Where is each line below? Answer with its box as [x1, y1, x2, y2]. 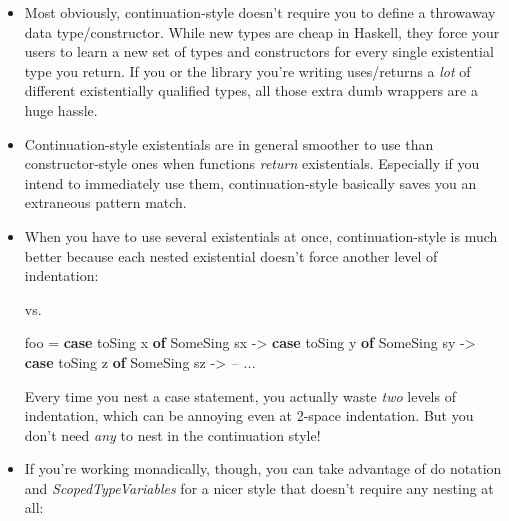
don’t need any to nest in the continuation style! [24, 424, 321, 445]
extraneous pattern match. [24, 192, 187, 213]
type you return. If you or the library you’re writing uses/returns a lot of [24, 60, 471, 81]
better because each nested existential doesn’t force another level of [24, 245, 438, 266]
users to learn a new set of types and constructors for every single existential [24, 41, 494, 62]
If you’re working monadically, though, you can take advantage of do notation [24, 458, 502, 479]
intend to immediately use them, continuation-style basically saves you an [24, 172, 477, 193]
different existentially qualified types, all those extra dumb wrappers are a [24, 80, 478, 101]
